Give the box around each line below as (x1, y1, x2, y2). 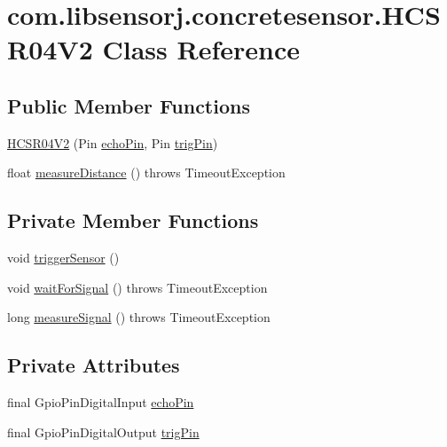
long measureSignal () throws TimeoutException (7, 308, 271, 326)
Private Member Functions (7, 207, 259, 234)
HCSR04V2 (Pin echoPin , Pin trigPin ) (7, 133, 218, 152)
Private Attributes (7, 351, 180, 379)
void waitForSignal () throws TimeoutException (7, 278, 268, 296)
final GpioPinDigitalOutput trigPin (7, 422, 200, 441)
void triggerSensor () (7, 248, 120, 267)
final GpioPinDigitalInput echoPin (7, 393, 194, 412)
